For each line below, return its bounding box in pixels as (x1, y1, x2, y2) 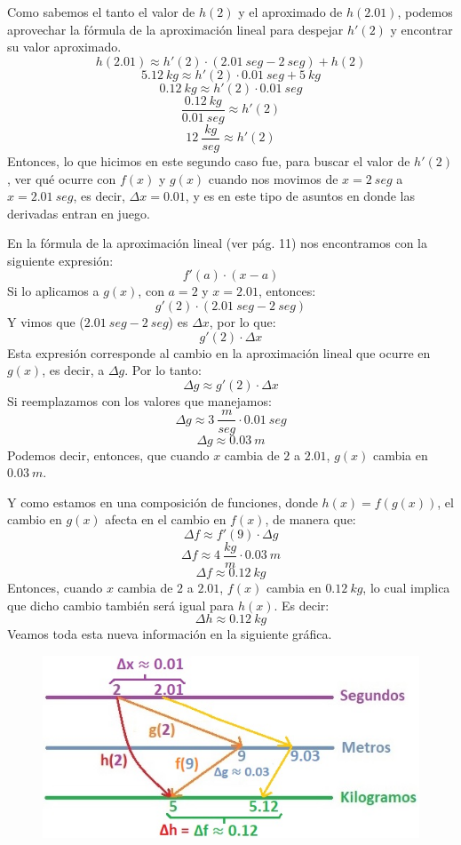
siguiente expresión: (7, 251, 114, 269)
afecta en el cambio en (105, 510, 227, 529)
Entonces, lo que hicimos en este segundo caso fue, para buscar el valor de (7, 151, 410, 170)
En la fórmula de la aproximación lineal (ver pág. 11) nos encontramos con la (7, 234, 428, 252)
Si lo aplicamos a (7, 282, 99, 300)
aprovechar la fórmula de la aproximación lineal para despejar (7, 20, 344, 38)
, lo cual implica (362, 578, 450, 596)
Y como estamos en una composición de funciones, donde (7, 492, 318, 511)
